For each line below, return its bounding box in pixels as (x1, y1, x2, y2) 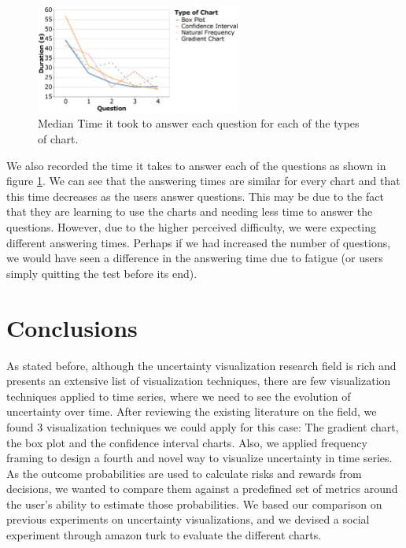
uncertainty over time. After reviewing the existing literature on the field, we (6, 403, 377, 420)
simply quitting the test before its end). (6, 265, 197, 281)
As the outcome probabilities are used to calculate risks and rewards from (6, 465, 362, 481)
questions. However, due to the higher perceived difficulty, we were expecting (6, 219, 377, 235)
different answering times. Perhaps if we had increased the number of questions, (6, 234, 391, 250)
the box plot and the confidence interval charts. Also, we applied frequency (6, 434, 367, 450)
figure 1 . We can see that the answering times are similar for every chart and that (6, 172, 400, 189)
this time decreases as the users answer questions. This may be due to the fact (6, 187, 384, 204)
